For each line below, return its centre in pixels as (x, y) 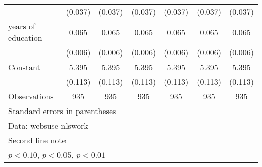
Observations (31, 96)
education (25, 38)
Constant (24, 67)
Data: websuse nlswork (48, 125)
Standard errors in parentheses (62, 111)
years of (22, 26)
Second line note (37, 140)
